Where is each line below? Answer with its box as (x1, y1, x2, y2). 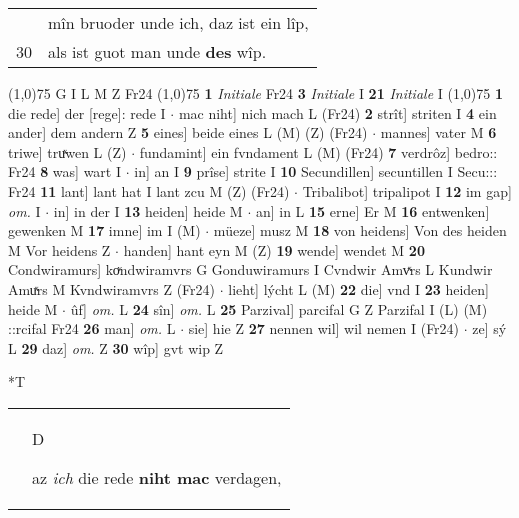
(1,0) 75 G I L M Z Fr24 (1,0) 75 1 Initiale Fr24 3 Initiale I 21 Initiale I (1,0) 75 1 (8, 83, 503, 103)
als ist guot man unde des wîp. (48, 40, 267, 63)
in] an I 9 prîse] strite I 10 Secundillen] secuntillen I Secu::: (134, 161, 498, 182)
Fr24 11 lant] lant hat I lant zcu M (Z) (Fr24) (8, 180, 290, 201)
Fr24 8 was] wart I (8, 161, 122, 182)
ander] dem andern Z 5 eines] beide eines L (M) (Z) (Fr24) (8, 122, 368, 143)
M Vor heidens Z (8, 239, 111, 260)
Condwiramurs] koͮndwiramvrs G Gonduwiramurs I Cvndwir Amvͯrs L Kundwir (8, 259, 493, 280)
